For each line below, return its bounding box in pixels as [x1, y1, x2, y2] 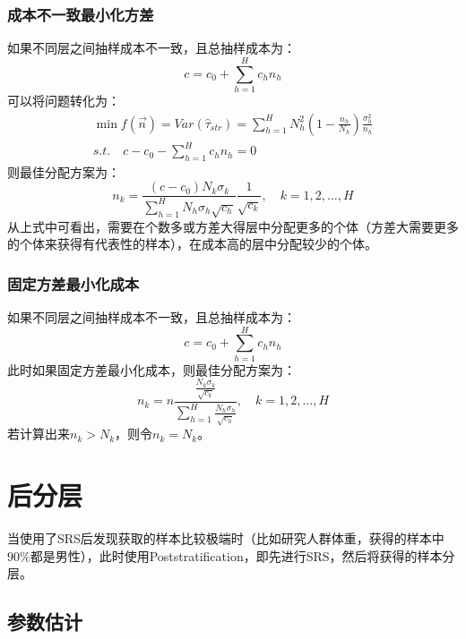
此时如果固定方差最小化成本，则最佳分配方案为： [7, 360, 296, 379]
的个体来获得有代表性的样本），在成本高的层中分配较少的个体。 [7, 234, 377, 253]
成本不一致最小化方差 [7, 3, 154, 25]
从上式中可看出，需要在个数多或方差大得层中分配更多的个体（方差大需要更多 [7, 217, 459, 235]
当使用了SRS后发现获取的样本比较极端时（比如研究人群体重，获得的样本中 [7, 529, 444, 548]
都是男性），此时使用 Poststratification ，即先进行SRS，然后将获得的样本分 [30, 546, 455, 565]
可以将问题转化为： [7, 90, 120, 109]
